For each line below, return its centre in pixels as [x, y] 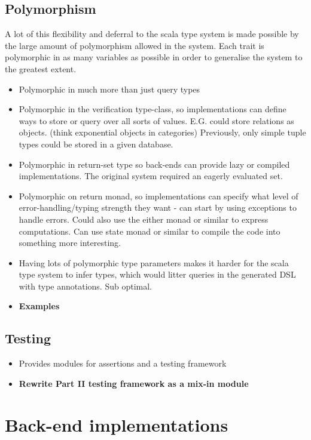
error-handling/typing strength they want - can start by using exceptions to [158, 207]
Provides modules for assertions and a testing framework [123, 363]
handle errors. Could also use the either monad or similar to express [144, 219]
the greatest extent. [41, 68]
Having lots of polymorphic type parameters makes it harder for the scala [154, 262]
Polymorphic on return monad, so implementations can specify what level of [158, 196]
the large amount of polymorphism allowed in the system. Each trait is [135, 45]
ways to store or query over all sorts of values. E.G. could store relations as [156, 120]
